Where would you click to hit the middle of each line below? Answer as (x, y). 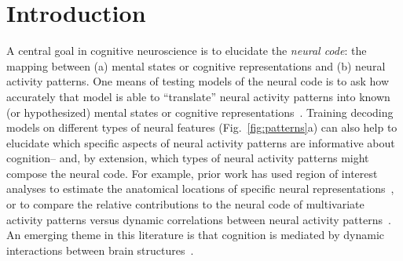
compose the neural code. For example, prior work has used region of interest (192, 173)
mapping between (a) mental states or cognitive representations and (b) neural (196, 65)
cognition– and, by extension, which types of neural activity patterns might (188, 158)
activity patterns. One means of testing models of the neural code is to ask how (198, 81)
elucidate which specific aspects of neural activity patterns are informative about (201, 142)
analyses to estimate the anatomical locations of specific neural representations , (200, 188)
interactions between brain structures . (100, 250)
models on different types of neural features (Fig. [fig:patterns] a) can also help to (202, 127)
